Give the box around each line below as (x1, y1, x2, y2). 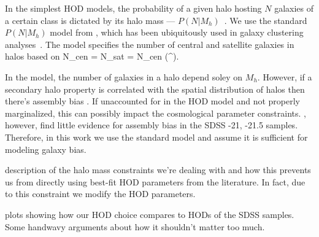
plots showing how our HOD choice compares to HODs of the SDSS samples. (5, 208, 294, 220)
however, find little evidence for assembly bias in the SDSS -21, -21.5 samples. (5, 118, 298, 131)
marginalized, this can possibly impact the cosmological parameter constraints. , (5, 106, 307, 119)
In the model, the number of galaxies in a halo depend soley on (5, 70, 243, 83)
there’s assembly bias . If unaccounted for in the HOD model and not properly (5, 95, 300, 107)
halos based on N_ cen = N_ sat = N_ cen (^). (5, 50, 179, 63)
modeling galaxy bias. (5, 142, 86, 155)
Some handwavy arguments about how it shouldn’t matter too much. (5, 220, 265, 233)
